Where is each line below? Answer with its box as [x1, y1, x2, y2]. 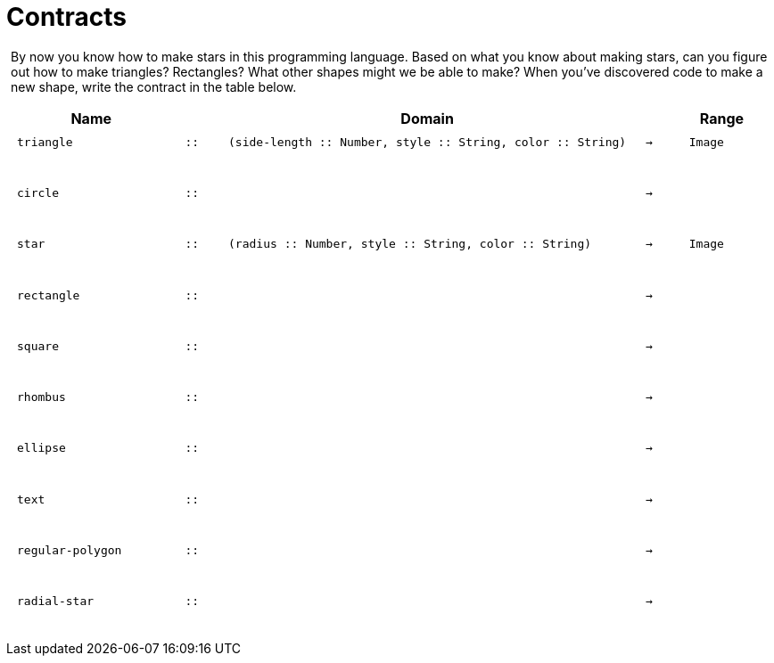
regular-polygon [17, 544, 122, 558]
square [17, 339, 59, 353]
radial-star [17, 594, 95, 609]
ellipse [17, 441, 66, 455]
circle [17, 185, 59, 200]
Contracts [6, 2, 128, 32]
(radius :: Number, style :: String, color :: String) [228, 237, 592, 251]
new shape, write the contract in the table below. [11, 78, 297, 94]
